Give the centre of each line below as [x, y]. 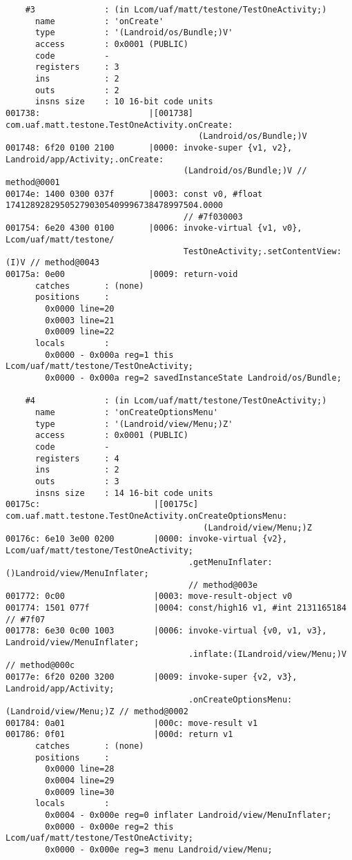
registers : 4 [77, 458]
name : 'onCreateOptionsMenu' [126, 412]
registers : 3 [77, 67]
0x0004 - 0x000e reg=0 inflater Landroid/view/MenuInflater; [188, 815]
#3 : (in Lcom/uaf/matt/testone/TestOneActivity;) [176, 10]
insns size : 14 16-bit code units [124, 493]
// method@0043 [65, 263]
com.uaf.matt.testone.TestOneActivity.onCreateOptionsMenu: [147, 516]
